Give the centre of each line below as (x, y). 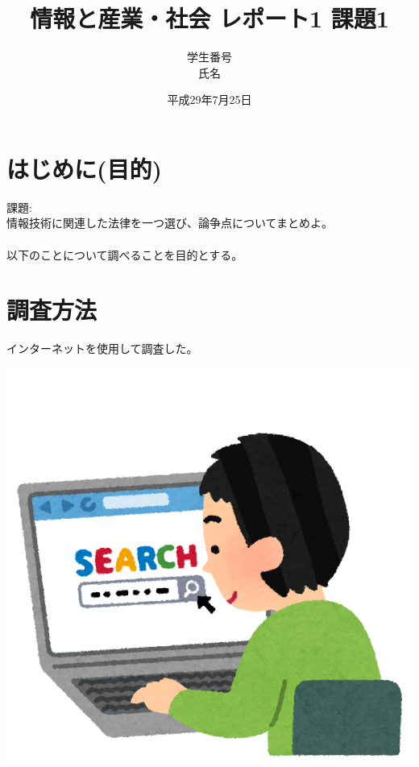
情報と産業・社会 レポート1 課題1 (209, 18)
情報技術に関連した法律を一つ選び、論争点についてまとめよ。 (170, 223)
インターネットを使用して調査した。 (102, 348)
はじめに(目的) (85, 168)
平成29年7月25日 (209, 100)
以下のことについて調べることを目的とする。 (125, 254)
